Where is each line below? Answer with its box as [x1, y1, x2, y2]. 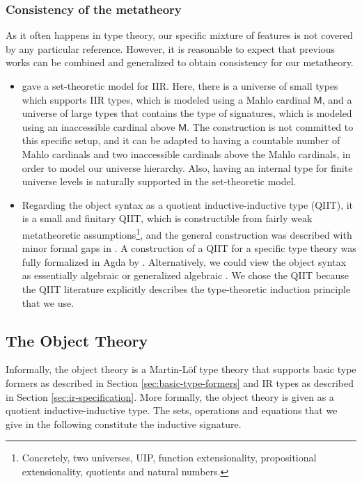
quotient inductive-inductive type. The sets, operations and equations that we [6, 403, 338, 418]
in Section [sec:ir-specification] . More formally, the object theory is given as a [6, 389, 334, 404]
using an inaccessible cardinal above [22, 119, 175, 134]
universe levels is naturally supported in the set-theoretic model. [22, 174, 297, 189]
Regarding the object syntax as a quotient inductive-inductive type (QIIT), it [22, 197, 354, 212]
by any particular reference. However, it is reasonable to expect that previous [6, 41, 335, 56]
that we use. [22, 295, 74, 310]
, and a [322, 92, 352, 106]
